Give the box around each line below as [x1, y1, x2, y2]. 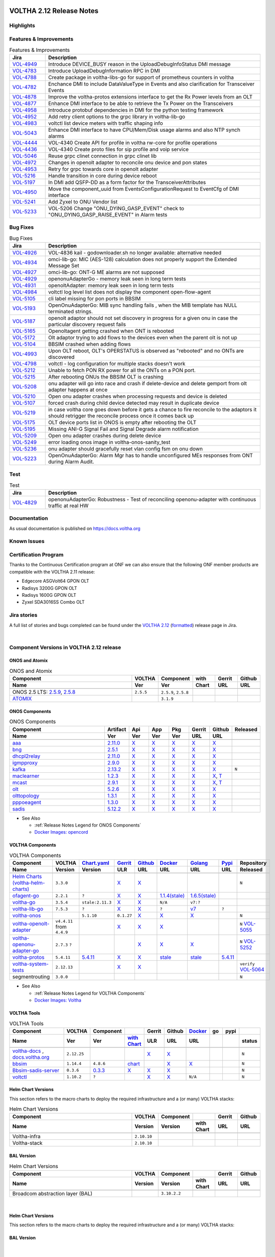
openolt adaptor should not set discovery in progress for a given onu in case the [48, 314, 238, 321]
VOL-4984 [12, 288, 38, 295]
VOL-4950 [12, 189, 37, 196]
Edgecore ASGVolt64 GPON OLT [22, 578, 90, 584]
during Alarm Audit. [48, 458, 94, 465]
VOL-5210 [12, 393, 36, 400]
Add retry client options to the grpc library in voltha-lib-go [48, 113, 186, 120]
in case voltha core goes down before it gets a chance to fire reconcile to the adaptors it [48, 406, 257, 413]
